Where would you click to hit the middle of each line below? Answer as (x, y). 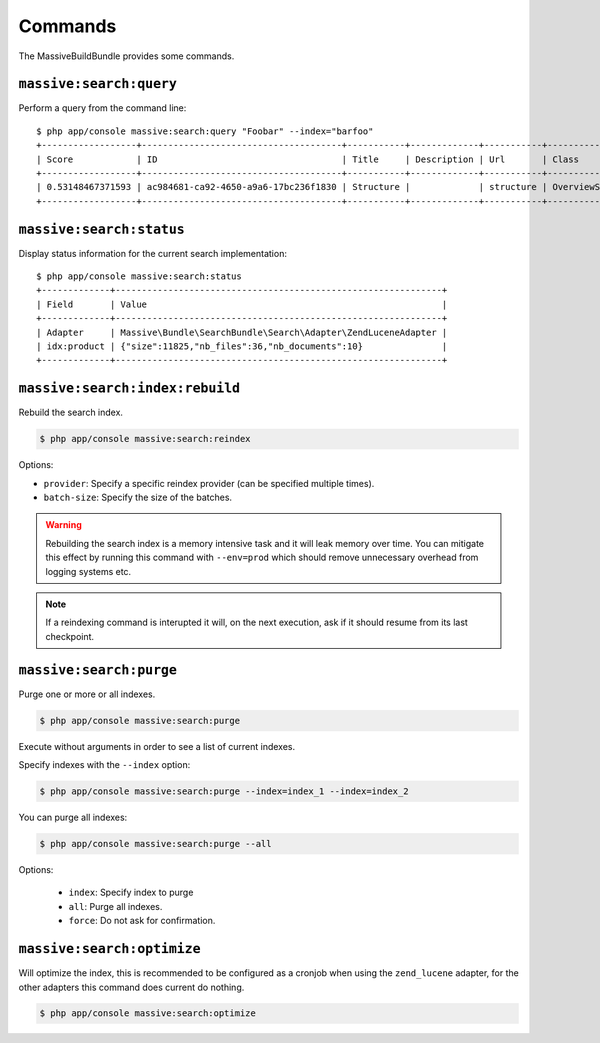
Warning (63, 525)
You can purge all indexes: (73, 817)
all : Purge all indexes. (115, 906)
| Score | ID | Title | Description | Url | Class (308, 159)
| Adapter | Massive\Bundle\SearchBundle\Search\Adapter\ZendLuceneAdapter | (242, 332)
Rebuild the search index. (71, 412)
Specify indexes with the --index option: (104, 765)
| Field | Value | (242, 304)
